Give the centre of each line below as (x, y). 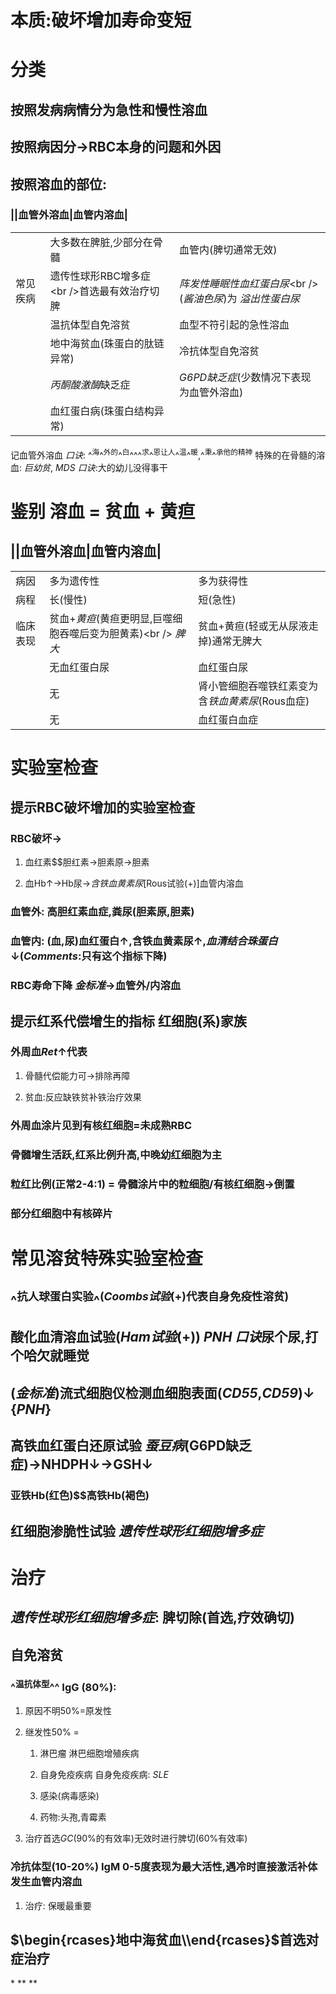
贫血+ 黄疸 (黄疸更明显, (101, 618)
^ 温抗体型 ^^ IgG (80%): (63, 1687)
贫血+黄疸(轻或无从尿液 (253, 626)
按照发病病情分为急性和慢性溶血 (109, 109)
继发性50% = (52, 1732)
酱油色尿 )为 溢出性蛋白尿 (241, 298)
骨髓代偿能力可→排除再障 (77, 1075)
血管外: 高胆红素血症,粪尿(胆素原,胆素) (102, 912)
